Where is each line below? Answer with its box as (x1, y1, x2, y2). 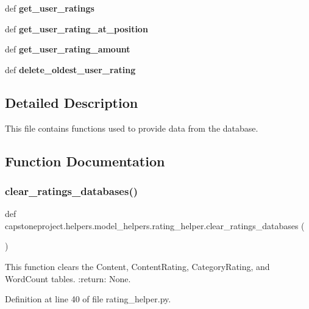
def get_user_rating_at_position (5, 22, 148, 35)
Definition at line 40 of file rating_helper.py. (5, 293, 171, 305)
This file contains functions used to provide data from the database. (5, 121, 258, 134)
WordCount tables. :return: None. (5, 272, 131, 285)
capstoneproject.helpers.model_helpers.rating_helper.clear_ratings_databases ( (5, 219, 305, 232)
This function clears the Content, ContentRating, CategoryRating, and (5, 260, 270, 272)
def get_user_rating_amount (5, 43, 130, 55)
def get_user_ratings (5, 2, 94, 14)
